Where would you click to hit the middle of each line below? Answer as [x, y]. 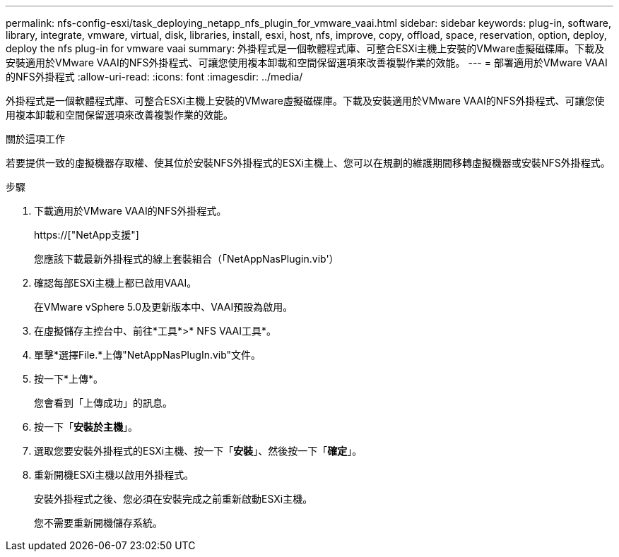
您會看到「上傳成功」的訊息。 [103, 403]
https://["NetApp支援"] [87, 235]
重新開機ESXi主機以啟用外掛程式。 [114, 475]
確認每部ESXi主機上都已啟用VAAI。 [116, 283]
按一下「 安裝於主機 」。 [86, 427]
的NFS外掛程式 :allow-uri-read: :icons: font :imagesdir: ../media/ [154, 77]
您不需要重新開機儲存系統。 [98, 523]
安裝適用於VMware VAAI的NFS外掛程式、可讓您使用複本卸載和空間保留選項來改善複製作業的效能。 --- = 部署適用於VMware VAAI [307, 62]
